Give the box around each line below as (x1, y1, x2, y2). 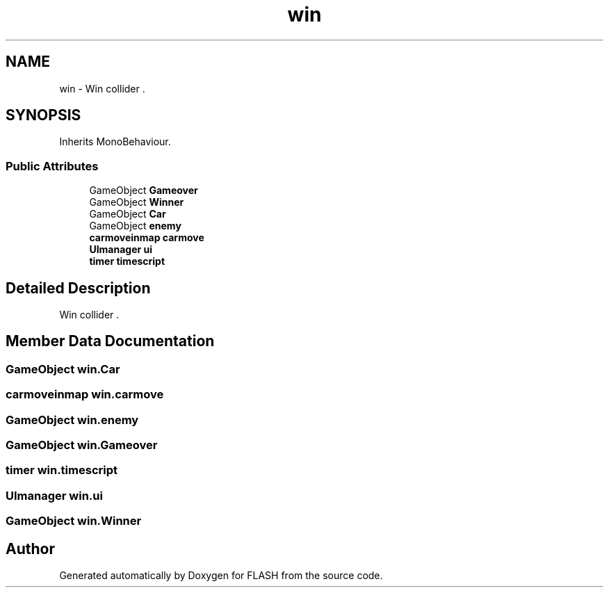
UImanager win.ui (6, 488, 103, 503)
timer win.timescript (6, 463, 117, 478)
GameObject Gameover (89, 184, 198, 197)
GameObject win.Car (6, 362, 120, 376)
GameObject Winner (89, 196, 184, 209)
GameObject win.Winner (6, 514, 142, 528)
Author (6, 539, 55, 558)
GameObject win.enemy (6, 412, 139, 427)
